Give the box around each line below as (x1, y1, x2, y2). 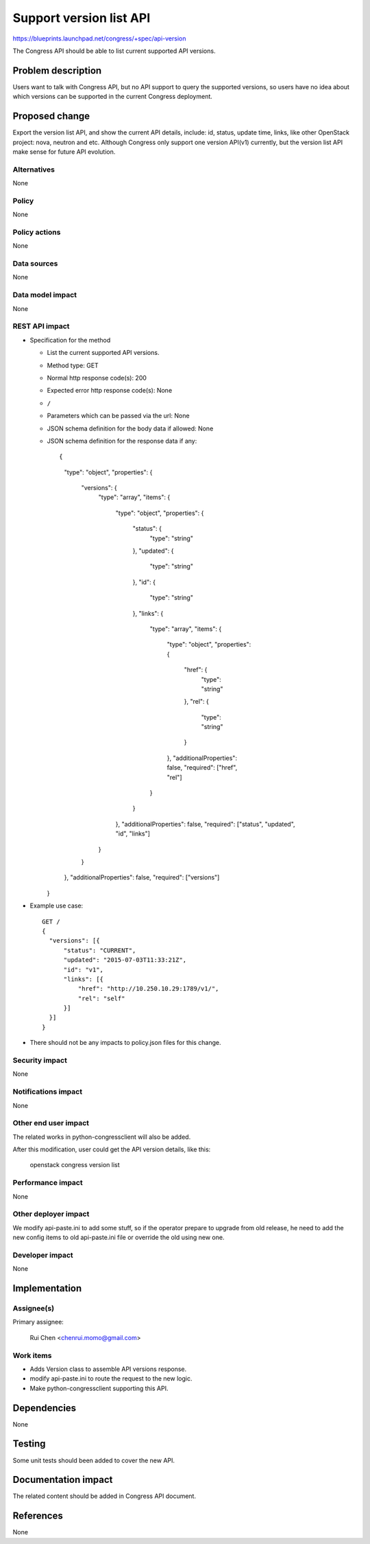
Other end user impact (12, 1118, 89, 1128)
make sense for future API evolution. (12, 148, 116, 156)
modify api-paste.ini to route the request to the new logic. (29, 1374, 193, 1383)
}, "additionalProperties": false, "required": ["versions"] (64, 873, 220, 882)
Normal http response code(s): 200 (47, 373, 147, 382)
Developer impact (12, 1250, 73, 1260)
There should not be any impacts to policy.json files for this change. (29, 1039, 221, 1047)
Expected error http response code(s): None (47, 387, 173, 395)
